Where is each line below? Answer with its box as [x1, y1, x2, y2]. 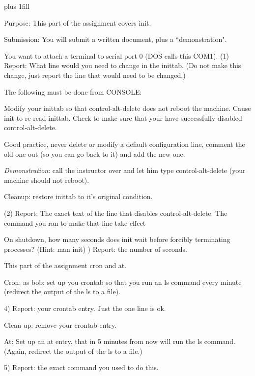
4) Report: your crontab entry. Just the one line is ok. [4, 303, 166, 313]
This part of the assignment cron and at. [4, 260, 127, 271]
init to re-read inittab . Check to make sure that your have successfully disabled [4, 112, 242, 123]
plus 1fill [4, 1, 30, 11]
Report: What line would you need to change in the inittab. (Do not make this [4, 60, 241, 70]
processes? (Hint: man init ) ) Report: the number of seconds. [4, 243, 187, 254]
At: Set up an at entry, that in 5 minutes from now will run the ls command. [4, 336, 235, 346]
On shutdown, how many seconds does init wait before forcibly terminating [4, 234, 230, 244]
